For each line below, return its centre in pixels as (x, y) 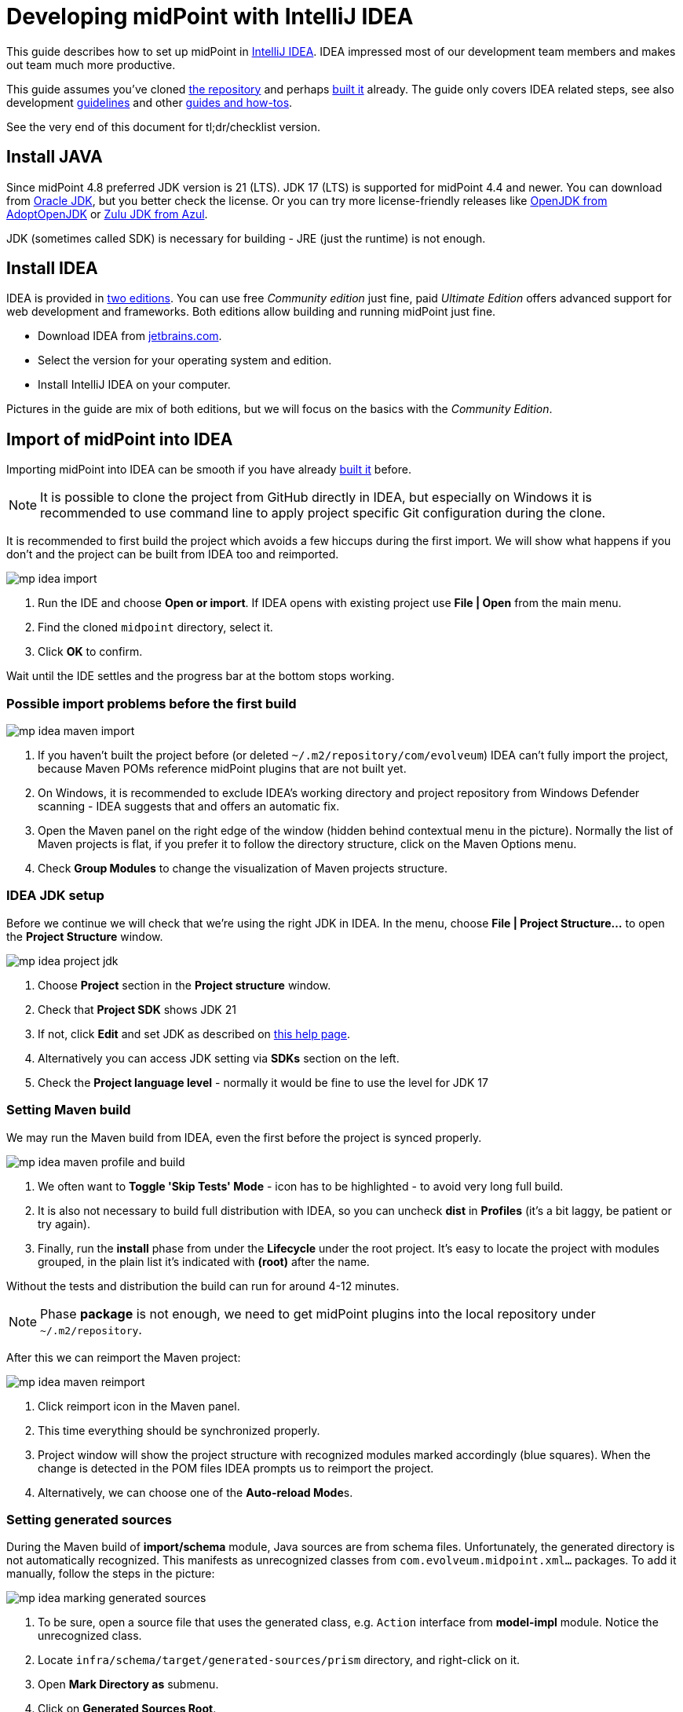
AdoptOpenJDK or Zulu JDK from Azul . (107, 214)
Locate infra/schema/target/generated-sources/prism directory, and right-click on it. (279, 1660)
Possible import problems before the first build (152, 703)
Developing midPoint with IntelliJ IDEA (210, 16)
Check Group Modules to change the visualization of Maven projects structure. (243, 869)
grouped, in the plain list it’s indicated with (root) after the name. (204, 1261)
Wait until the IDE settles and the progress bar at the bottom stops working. (201, 676)
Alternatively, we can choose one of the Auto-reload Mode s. (195, 1492)
